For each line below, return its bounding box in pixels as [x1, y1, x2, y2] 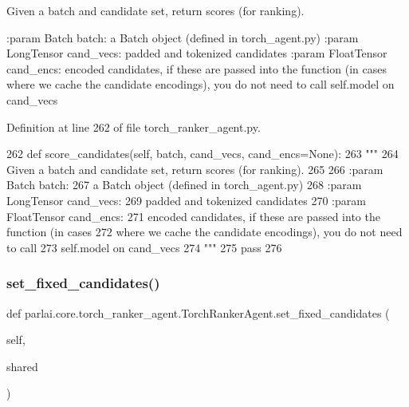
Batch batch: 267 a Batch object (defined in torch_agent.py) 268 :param [6, 176, 362, 193]
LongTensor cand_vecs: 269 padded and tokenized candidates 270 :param [6, 192, 366, 208]
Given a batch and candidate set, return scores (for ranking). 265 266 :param [6, 160, 383, 177]
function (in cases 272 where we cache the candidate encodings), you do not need [6, 223, 403, 240]
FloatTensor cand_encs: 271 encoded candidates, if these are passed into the [6, 207, 380, 224]
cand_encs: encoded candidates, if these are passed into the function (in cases [6, 60, 387, 77]
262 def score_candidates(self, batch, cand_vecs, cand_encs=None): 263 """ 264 [6, 145, 399, 162]
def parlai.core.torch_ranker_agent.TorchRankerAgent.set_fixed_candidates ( [6, 304, 390, 321]
